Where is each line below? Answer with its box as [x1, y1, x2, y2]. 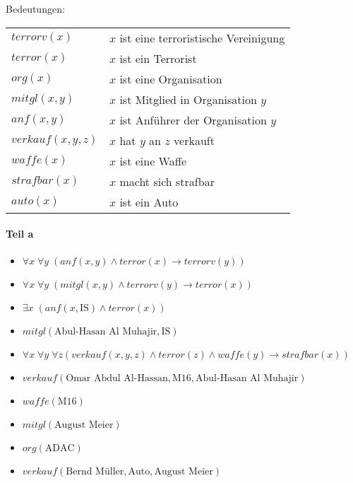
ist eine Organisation [119, 70, 222, 87]
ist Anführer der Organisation [119, 111, 267, 128]
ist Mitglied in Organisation [119, 91, 257, 107]
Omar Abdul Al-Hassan [66, 373, 168, 384]
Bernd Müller [66, 467, 124, 477]
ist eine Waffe [119, 152, 187, 169]
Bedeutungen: [6, 1, 65, 16]
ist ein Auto [119, 193, 179, 210]
